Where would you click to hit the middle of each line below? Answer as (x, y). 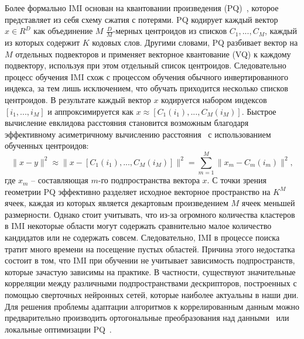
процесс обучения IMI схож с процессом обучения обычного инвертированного (146, 76)
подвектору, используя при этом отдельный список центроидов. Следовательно (146, 65)
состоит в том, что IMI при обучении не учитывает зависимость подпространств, (150, 260)
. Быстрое (259, 111)
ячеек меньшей (268, 203)
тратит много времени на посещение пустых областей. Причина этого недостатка (150, 249)
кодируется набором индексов (214, 99)
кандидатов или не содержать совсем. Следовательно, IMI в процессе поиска (142, 237)
